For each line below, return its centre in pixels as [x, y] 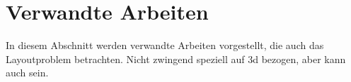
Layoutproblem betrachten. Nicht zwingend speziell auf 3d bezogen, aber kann [176, 59]
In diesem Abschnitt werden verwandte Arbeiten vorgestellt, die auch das [165, 45]
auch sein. [27, 73]
